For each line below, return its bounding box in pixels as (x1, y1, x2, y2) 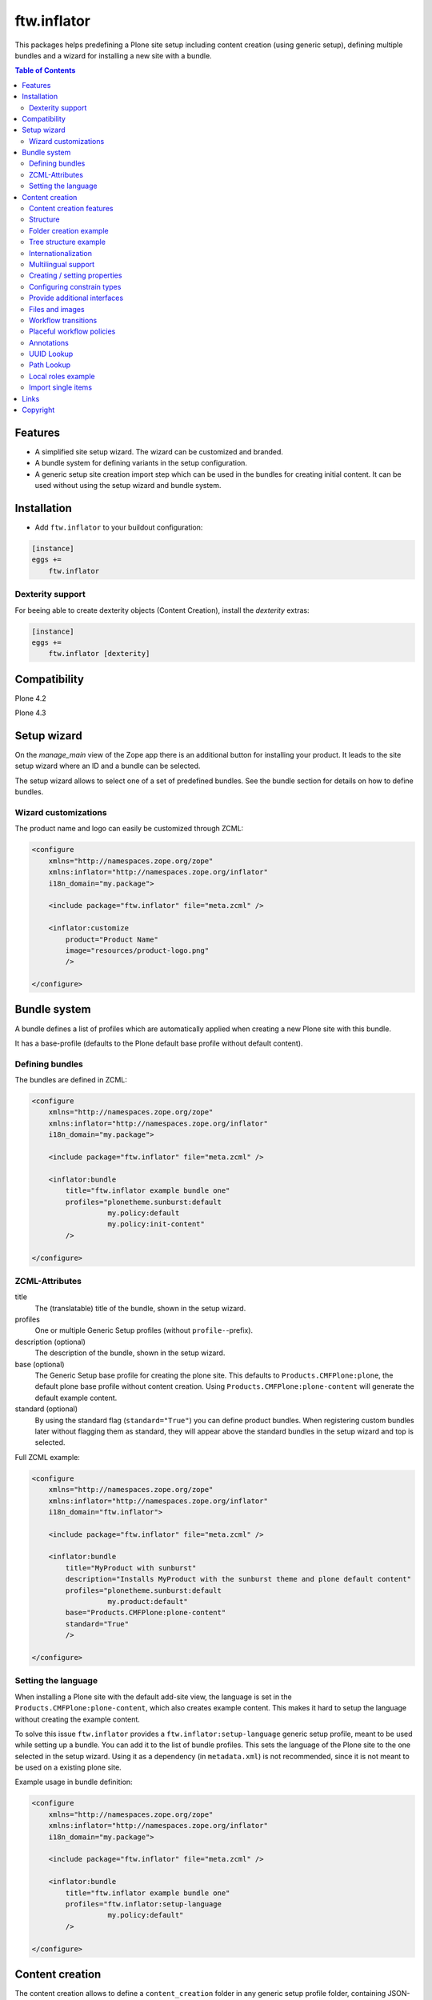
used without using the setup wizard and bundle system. (34, 481, 222, 490)
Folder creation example (29, 226, 109, 235)
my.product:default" (107, 1597, 188, 1606)
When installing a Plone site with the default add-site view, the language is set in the (14, 1692, 292, 1702)
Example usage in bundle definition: (14, 1777, 133, 1787)
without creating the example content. (14, 1714, 140, 1724)
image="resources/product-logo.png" (65, 946, 210, 955)
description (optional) (14, 1337, 86, 1346)
